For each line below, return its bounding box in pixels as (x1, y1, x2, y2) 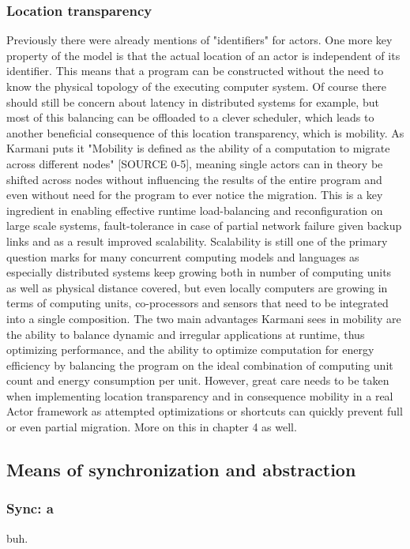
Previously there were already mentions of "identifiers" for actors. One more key (6, 32, 393, 48)
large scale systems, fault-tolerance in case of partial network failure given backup (6, 217, 402, 234)
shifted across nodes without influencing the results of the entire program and (6, 171, 382, 187)
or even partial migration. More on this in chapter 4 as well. (6, 419, 297, 435)
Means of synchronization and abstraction (6, 457, 356, 482)
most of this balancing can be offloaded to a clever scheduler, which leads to (6, 109, 374, 126)
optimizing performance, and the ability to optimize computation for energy (6, 341, 374, 358)
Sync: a (6, 498, 54, 518)
